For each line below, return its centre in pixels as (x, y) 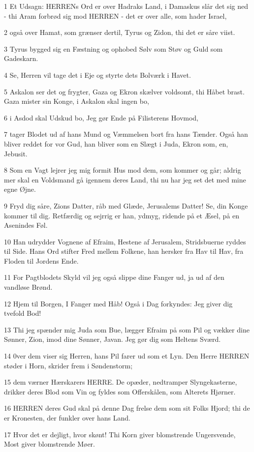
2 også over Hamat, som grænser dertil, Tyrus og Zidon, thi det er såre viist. (120, 32)
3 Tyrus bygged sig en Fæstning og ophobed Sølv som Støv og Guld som (113, 48)
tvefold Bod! (23, 313)
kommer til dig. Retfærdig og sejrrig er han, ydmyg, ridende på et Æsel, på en (122, 215)
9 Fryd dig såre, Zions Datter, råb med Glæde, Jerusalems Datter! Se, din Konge (126, 205)
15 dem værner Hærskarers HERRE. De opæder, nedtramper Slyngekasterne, (121, 382)
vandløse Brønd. (28, 287)
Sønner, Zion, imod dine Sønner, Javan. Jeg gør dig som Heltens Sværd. (112, 339)
